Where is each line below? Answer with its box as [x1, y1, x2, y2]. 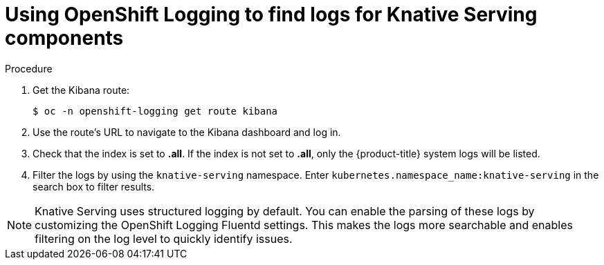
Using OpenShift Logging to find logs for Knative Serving [5, 3, 538, 26]
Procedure [5, 62, 53, 75]
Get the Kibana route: [33, 84, 130, 96]
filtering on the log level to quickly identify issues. [35, 231, 293, 246]
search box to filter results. [33, 180, 155, 193]
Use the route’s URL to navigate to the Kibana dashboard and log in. [33, 126, 341, 138]
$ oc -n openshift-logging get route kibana [33, 105, 278, 117]
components [5, 26, 124, 50]
